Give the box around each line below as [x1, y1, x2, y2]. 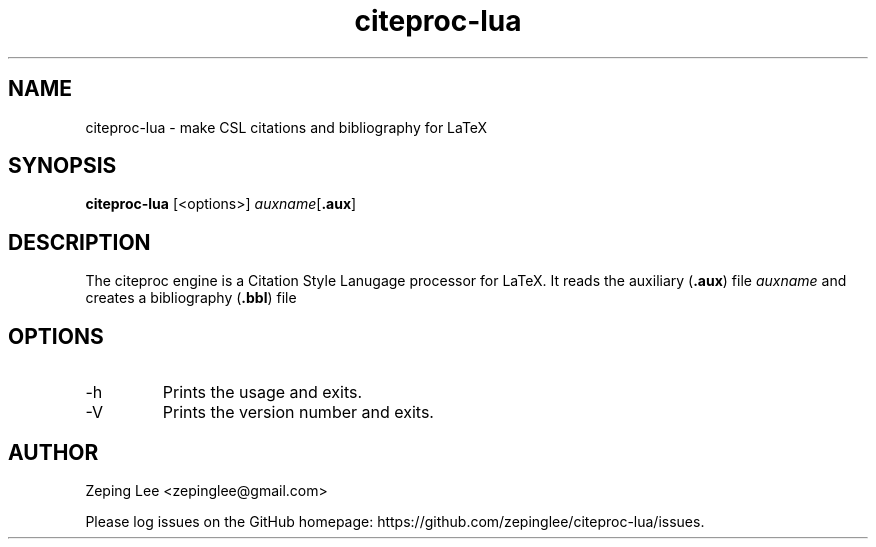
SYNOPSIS [8, 153, 117, 179]
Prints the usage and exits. [162, 382, 363, 403]
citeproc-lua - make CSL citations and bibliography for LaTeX [85, 118, 488, 136]
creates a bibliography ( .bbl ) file [85, 289, 297, 307]
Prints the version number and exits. [162, 402, 434, 423]
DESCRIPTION [8, 229, 151, 255]
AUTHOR [8, 439, 99, 465]
